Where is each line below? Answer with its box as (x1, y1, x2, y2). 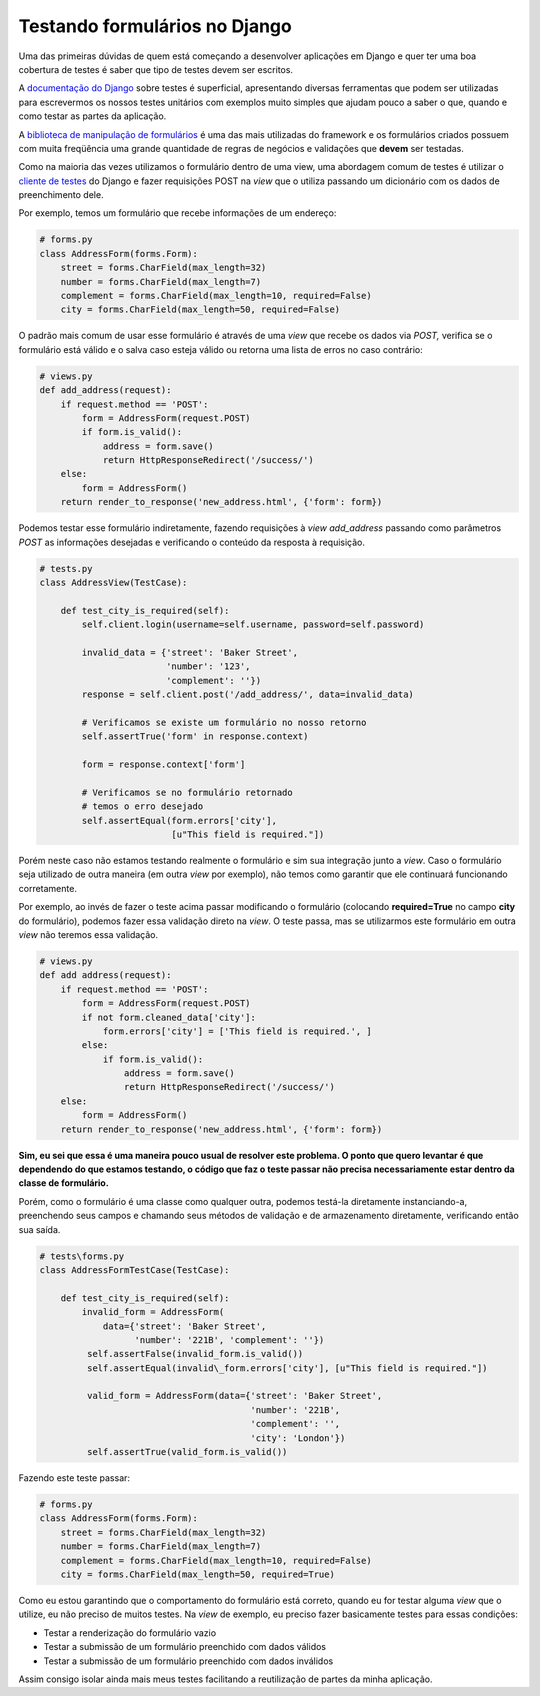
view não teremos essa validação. (18, 928, 159, 940)
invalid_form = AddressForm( (81, 1306, 225, 1318)
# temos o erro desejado (81, 801, 204, 812)
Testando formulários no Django (18, 15, 292, 37)
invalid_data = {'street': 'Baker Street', (81, 646, 299, 658)
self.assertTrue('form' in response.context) (81, 731, 309, 742)
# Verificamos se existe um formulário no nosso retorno (81, 716, 367, 728)
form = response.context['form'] (81, 759, 246, 770)
